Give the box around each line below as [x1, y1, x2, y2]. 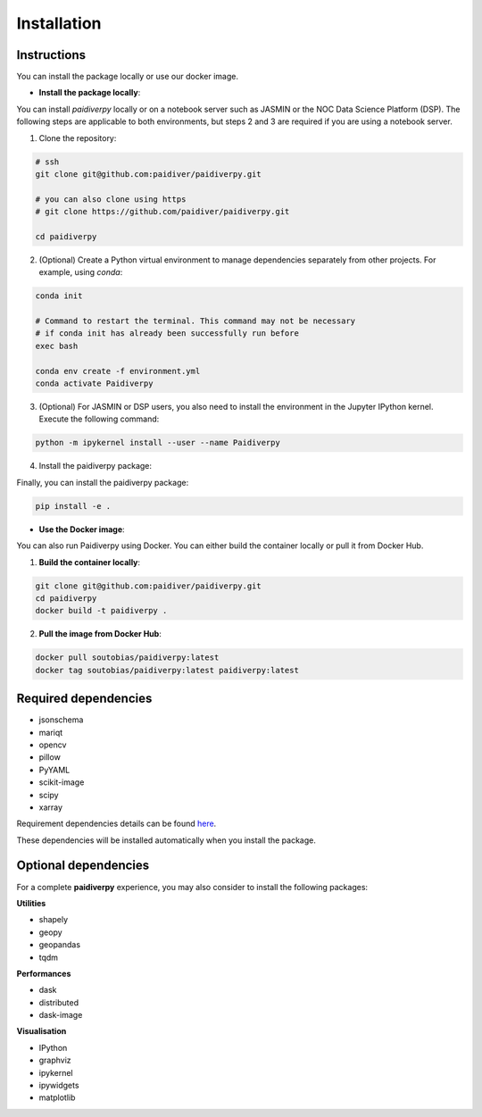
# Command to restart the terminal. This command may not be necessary [35, 316, 356, 326]
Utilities [16, 897, 46, 908]
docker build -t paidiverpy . [35, 605, 168, 616]
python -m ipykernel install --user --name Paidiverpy [35, 438, 280, 448]
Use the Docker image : [38, 523, 125, 535]
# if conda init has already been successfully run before [35, 329, 299, 338]
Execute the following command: [38, 413, 160, 424]
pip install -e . [35, 501, 112, 511]
